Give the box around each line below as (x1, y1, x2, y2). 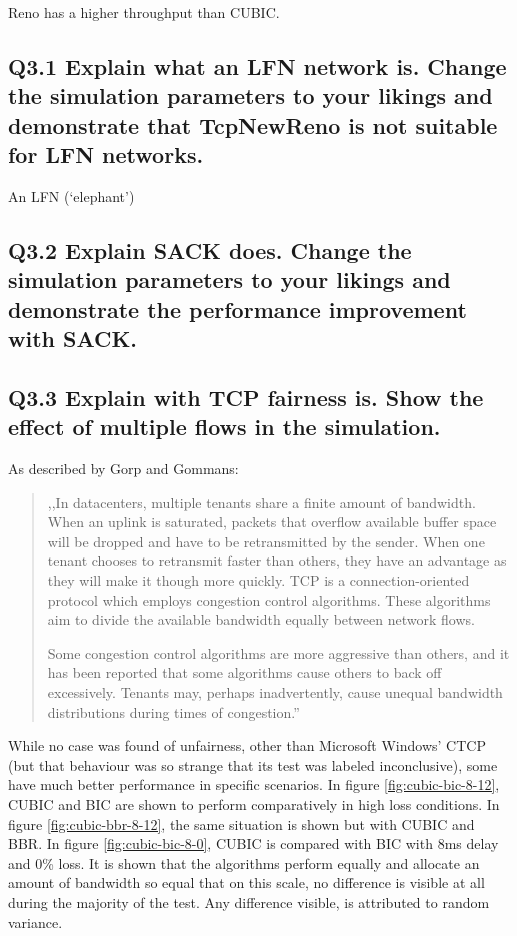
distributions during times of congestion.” (47, 701, 300, 722)
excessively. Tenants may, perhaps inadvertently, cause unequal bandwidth (47, 682, 503, 703)
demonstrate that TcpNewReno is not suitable (8, 109, 498, 140)
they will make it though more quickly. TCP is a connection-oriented (47, 570, 470, 591)
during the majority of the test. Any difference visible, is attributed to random (8, 891, 490, 912)
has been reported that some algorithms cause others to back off (47, 662, 442, 683)
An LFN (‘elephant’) (8, 185, 135, 206)
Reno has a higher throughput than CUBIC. (8, 2, 280, 22)
